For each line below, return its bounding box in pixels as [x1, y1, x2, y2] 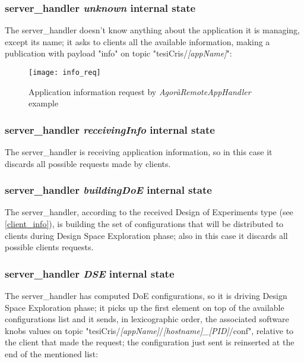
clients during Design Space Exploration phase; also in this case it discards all [5, 229, 288, 241]
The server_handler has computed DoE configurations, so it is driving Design [5, 289, 287, 302]
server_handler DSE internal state [5, 266, 175, 281]
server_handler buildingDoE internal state [5, 182, 212, 197]
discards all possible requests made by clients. [5, 157, 171, 169]
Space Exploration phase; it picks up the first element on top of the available [5, 301, 284, 313]
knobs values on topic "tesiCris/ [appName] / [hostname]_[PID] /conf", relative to [5, 324, 294, 336]
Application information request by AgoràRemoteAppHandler [28, 85, 251, 97]
